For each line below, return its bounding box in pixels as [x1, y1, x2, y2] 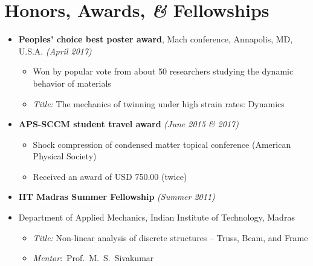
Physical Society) [33, 150, 97, 162]
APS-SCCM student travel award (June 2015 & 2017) [18, 118, 239, 130]
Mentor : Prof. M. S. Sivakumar [33, 251, 154, 264]
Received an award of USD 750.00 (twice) [33, 170, 187, 182]
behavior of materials [33, 76, 111, 89]
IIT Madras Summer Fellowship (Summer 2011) [18, 190, 215, 203]
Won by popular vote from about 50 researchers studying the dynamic [33, 65, 294, 78]
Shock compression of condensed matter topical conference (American [33, 138, 291, 150]
